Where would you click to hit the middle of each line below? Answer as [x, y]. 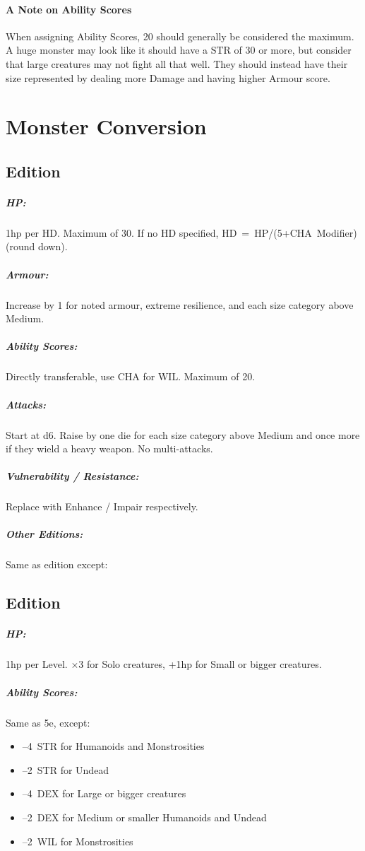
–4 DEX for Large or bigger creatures [104, 793]
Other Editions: [44, 534]
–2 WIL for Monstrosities [78, 841]
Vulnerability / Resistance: [72, 476]
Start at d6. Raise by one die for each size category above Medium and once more [183, 434]
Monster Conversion [106, 126]
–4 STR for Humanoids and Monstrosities [113, 746]
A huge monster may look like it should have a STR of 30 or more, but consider [179, 50]
